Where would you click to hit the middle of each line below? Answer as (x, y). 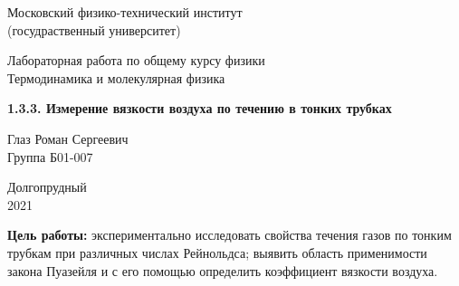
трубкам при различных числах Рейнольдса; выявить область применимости (217, 252)
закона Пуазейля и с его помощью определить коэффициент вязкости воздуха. (223, 270)
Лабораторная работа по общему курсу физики (136, 60)
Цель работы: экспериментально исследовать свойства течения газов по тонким (229, 235)
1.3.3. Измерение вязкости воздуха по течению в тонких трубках (200, 108)
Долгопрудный (47, 187)
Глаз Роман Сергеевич (68, 138)
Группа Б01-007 (50, 156)
